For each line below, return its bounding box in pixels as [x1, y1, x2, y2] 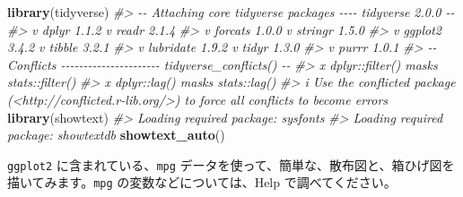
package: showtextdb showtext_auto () [7, 125, 225, 144]
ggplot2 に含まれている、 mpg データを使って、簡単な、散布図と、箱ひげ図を [7, 155, 455, 174]
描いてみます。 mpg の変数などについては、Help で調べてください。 [7, 173, 397, 192]
